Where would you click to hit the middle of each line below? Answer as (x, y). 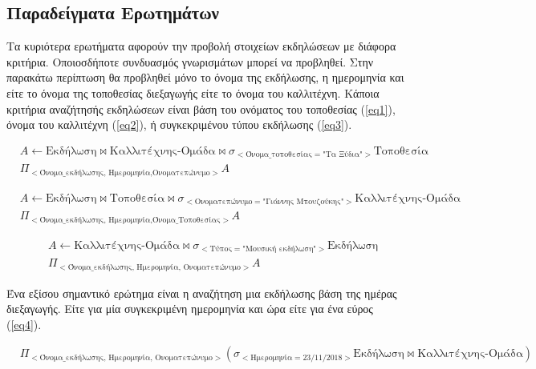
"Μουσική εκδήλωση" (280, 249)
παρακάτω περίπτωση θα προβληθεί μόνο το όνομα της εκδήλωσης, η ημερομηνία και (205, 77)
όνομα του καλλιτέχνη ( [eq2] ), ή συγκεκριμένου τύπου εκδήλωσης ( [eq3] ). (179, 124)
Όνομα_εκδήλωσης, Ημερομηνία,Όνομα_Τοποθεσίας (130, 220)
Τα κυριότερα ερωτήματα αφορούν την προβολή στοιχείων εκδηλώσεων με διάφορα (201, 46)
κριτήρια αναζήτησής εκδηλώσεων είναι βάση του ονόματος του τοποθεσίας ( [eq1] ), (201, 108)
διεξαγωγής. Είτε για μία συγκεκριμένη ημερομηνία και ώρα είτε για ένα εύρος (190, 309)
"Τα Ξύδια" (343, 155)
